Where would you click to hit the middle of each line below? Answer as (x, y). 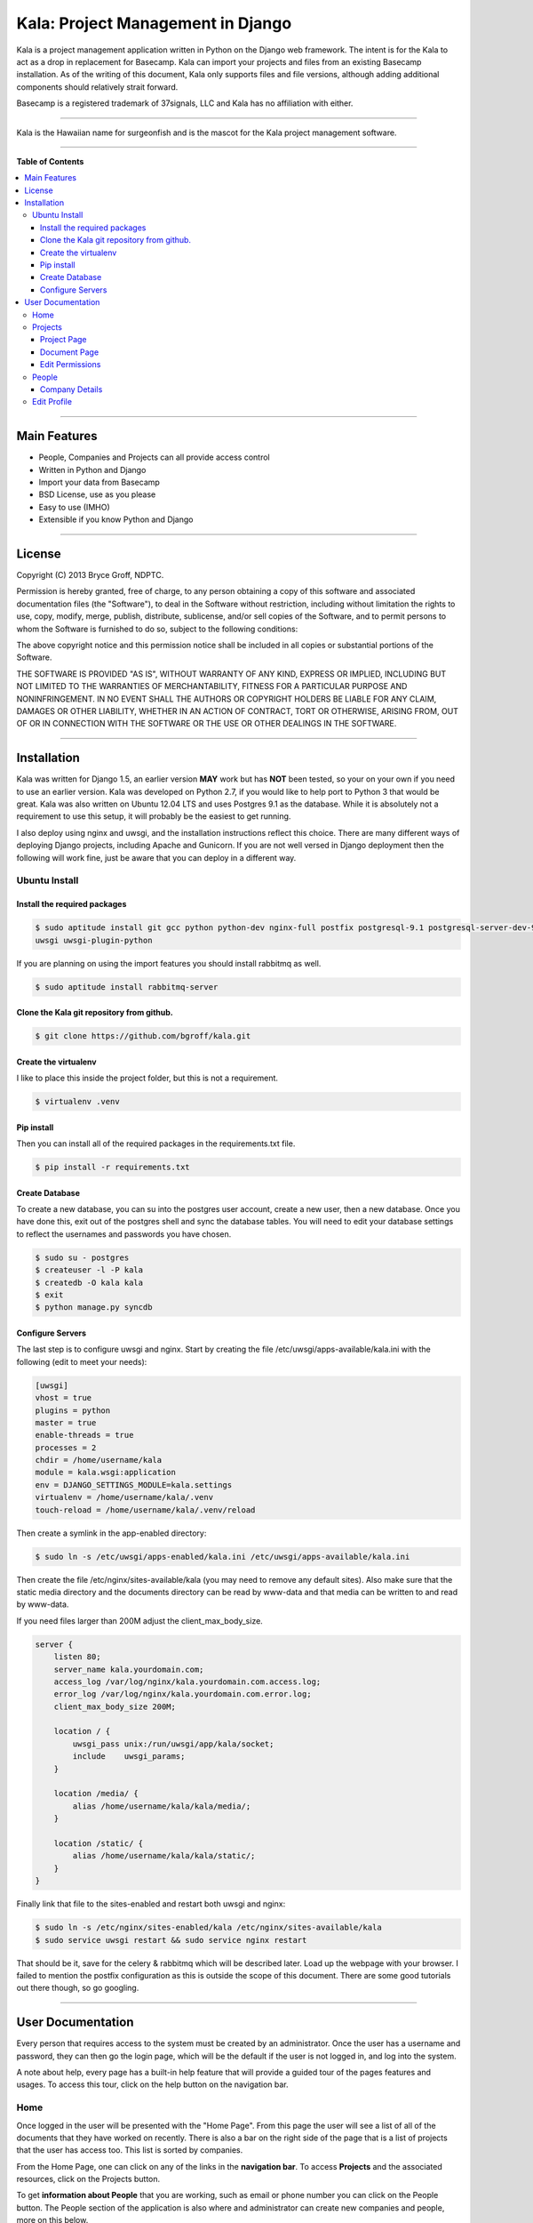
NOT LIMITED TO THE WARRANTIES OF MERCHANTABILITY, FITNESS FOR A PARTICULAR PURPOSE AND (212, 686)
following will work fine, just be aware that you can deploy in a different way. (156, 857)
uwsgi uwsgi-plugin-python (94, 940)
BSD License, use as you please (97, 494)
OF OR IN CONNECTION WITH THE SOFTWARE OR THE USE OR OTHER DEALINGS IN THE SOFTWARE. (207, 724)
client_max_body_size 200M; (115, 1706)
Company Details (72, 389)
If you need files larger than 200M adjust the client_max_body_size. (140, 1621)
